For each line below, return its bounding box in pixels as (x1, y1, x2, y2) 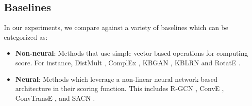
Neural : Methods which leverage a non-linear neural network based (15, 74, 218, 84)
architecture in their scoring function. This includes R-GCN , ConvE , (15, 83, 224, 93)
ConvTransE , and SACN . (15, 92, 95, 103)
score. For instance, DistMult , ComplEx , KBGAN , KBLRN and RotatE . (15, 57, 241, 67)
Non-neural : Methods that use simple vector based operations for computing (15, 48, 248, 58)
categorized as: (4, 31, 48, 42)
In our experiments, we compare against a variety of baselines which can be (4, 22, 229, 32)
